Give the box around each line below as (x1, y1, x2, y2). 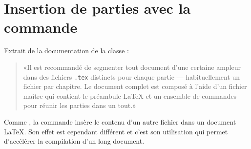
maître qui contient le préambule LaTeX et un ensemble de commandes (23, 90, 237, 101)
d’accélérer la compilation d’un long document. (4, 136, 145, 146)
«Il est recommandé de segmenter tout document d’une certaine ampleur (23, 62, 241, 72)
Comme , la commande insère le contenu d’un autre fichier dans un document (4, 116, 236, 127)
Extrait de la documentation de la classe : (4, 45, 129, 56)
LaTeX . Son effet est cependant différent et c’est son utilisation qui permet (4, 126, 228, 136)
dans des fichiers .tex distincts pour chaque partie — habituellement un (23, 71, 240, 82)
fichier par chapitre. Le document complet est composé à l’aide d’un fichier (23, 81, 247, 91)
